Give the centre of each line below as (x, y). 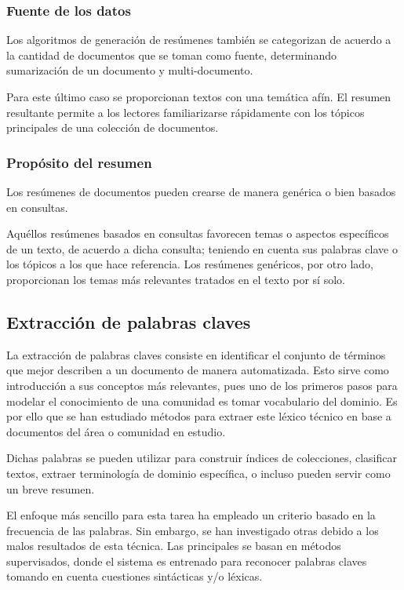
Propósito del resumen (79, 162)
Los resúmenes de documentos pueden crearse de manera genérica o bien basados (201, 191)
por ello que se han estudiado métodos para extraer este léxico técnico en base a (199, 416)
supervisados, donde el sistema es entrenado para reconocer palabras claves (187, 561)
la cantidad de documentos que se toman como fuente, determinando (171, 55)
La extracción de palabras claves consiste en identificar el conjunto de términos (196, 354)
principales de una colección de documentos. (113, 127)
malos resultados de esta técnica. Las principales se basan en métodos (174, 546)
